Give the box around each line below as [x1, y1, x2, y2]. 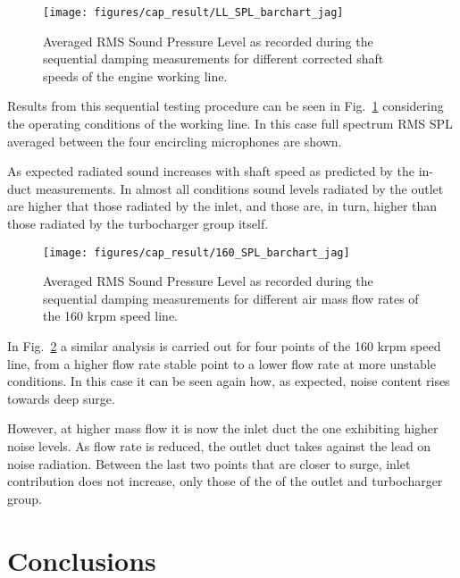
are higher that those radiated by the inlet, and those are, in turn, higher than [7, 197, 438, 215]
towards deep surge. [7, 389, 115, 407]
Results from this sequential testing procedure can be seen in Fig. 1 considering [7, 96, 444, 115]
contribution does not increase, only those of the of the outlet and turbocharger [7, 472, 443, 490]
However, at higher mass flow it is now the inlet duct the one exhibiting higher [7, 419, 439, 438]
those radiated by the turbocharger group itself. [7, 214, 269, 232]
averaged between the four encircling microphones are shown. [7, 131, 342, 150]
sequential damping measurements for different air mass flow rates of [43, 289, 419, 307]
